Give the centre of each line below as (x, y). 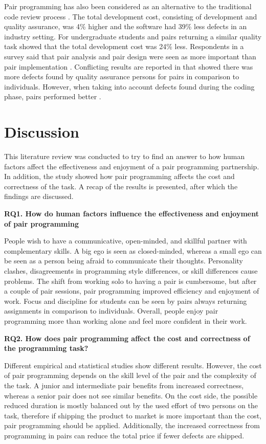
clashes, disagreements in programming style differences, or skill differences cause (131, 271)
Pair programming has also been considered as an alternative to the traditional (128, 6)
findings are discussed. (39, 196)
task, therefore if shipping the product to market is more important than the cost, (133, 415)
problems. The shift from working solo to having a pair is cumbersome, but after (130, 281)
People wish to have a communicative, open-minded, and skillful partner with (126, 241)
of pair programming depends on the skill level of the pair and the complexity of (130, 375)
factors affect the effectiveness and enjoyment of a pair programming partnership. (132, 166)
